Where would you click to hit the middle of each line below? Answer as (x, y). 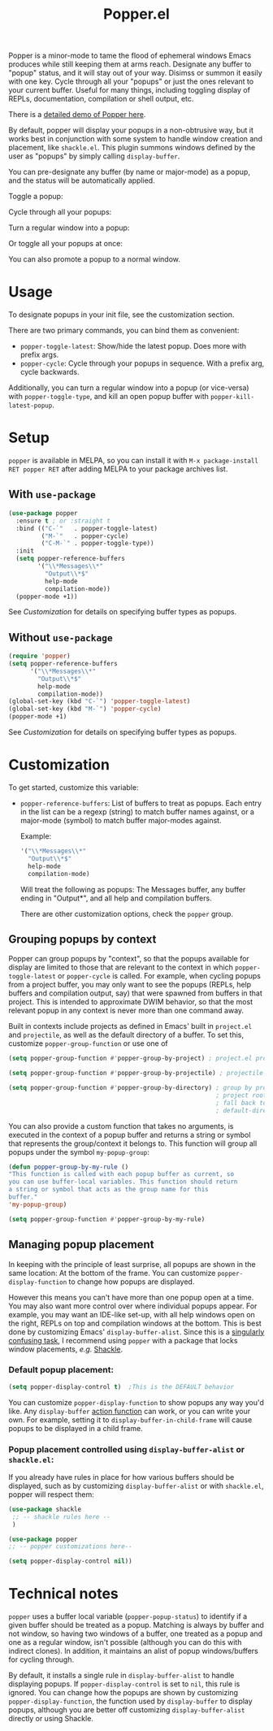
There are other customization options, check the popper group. (127, 913)
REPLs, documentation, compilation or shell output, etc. (101, 99)
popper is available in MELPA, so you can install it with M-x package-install (133, 461)
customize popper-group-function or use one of (88, 1043)
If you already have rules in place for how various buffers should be (121, 1477)
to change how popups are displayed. (132, 1282)
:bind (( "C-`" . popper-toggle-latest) (87, 528)
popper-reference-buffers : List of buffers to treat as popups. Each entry (141, 803)
